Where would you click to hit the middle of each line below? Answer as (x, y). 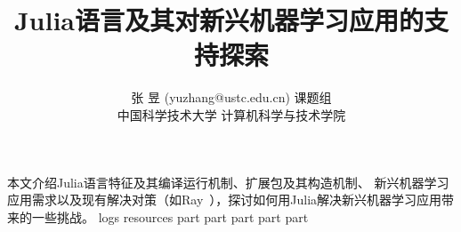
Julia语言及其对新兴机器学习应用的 (219, 20)
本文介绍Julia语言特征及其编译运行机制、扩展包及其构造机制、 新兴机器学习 (228, 182)
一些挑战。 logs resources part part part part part (170, 216)
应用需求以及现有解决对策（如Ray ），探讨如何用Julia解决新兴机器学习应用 (225, 200)
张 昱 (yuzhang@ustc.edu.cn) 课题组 (231, 97)
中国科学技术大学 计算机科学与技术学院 (231, 114)
